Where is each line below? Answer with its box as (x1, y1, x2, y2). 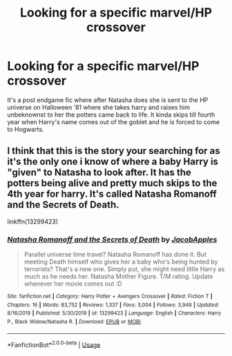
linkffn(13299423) (7, 217, 59, 226)
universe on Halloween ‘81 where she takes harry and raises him (7, 103, 191, 111)
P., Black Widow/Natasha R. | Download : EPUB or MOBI (7, 319, 142, 326)
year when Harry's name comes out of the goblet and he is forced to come (7, 117, 220, 126)
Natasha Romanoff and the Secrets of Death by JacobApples (7, 235, 217, 244)
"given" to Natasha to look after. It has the (7, 167, 191, 179)
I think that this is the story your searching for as (7, 145, 221, 157)
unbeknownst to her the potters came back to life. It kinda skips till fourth (7, 110, 215, 119)
